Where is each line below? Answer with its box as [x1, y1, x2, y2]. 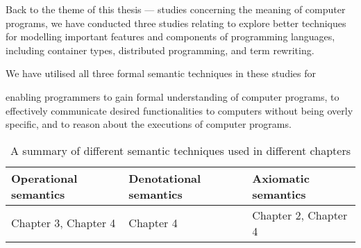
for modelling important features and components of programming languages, [6, 29, 335, 44]
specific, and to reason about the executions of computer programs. [6, 117, 292, 131]
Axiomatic [252, 170, 310, 186]
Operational [11, 170, 78, 186]
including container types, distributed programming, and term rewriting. [6, 42, 314, 57]
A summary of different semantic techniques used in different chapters [10, 142, 351, 158]
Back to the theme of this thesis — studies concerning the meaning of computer [6, 2, 346, 16]
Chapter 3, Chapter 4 [11, 215, 116, 231]
